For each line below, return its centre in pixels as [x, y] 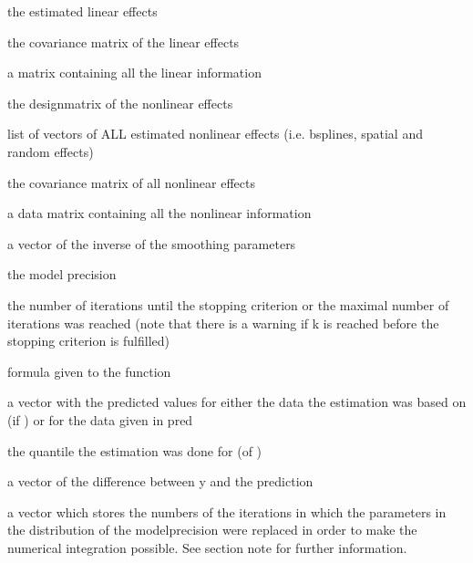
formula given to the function [89, 371]
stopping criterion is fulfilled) [88, 341]
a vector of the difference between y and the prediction [160, 481]
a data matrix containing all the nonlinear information [159, 213]
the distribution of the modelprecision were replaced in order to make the [212, 530]
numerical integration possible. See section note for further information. [207, 547]
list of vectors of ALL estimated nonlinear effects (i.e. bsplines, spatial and [215, 134]
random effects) [51, 151]
